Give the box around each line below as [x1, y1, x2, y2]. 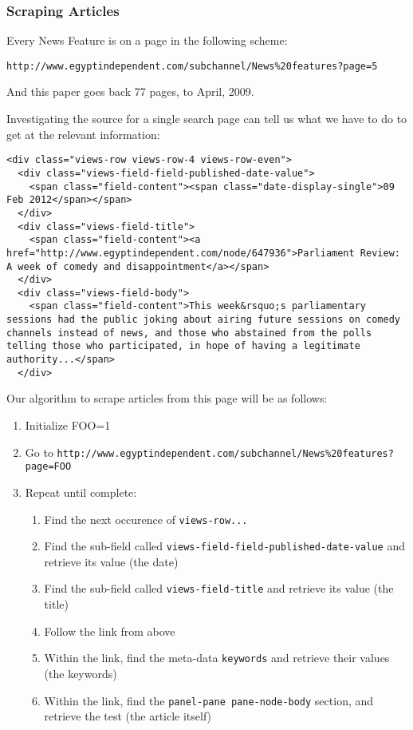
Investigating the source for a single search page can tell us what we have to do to [6, 110, 407, 127]
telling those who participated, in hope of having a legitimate [6, 340, 360, 352]
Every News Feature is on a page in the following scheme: [6, 32, 288, 49]
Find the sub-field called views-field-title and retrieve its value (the [44, 580, 394, 597]
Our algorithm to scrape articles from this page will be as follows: [6, 390, 328, 407]
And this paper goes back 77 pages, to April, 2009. [6, 83, 254, 100]
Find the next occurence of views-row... [44, 510, 248, 527]
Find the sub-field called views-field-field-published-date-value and [44, 538, 405, 554]
